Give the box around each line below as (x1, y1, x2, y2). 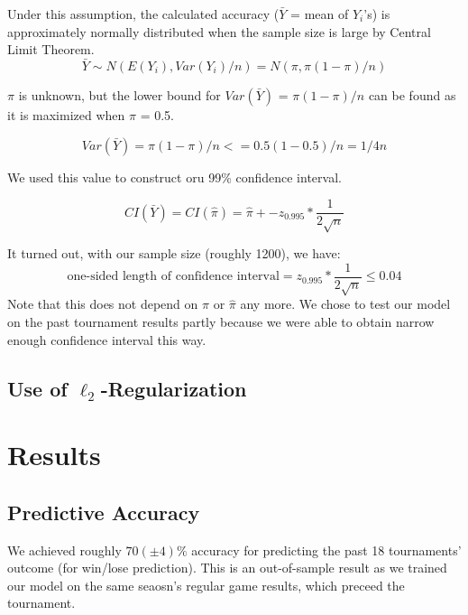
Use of (7, 374, 68, 402)
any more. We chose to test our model (240, 294, 451, 313)
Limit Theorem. (7, 40, 95, 59)
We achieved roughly (7, 540, 122, 559)
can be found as (368, 86, 456, 104)
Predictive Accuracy (7, 498, 200, 526)
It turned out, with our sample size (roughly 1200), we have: (7, 244, 341, 263)
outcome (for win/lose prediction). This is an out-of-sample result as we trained (7, 558, 447, 577)
